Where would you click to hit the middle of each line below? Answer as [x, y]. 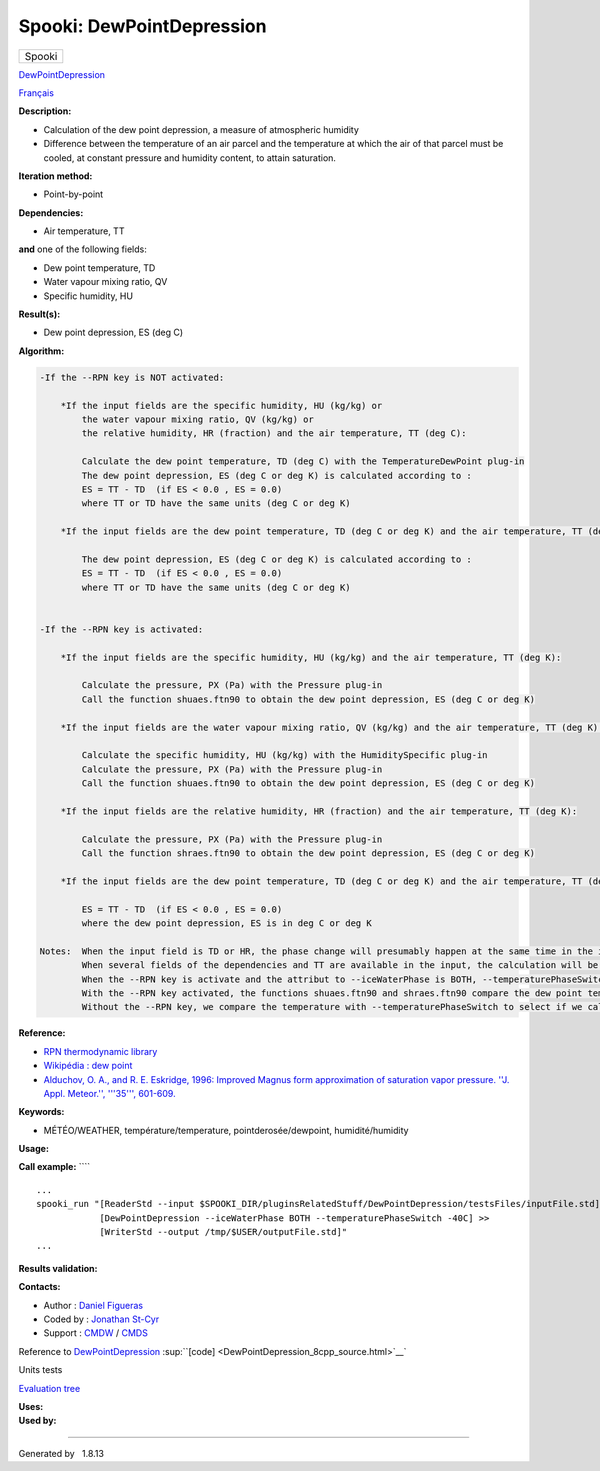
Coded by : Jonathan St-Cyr [101, 1319]
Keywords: [41, 1112]
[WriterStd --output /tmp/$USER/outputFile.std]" [223, 1232]
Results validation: [58, 1268]
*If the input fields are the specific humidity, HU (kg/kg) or [221, 405]
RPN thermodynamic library [100, 1051]
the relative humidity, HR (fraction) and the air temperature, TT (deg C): [274, 433]
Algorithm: [41, 351]
